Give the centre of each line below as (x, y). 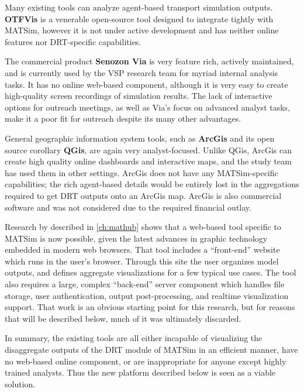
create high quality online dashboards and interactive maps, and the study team (148, 161)
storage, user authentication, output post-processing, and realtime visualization (147, 295)
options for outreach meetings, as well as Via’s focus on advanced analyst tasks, (148, 107)
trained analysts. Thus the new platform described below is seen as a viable (140, 372)
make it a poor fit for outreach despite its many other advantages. (123, 118)
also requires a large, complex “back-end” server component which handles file (145, 284)
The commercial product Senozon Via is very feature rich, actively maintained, (149, 61)
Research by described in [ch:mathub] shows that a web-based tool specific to (143, 227)
